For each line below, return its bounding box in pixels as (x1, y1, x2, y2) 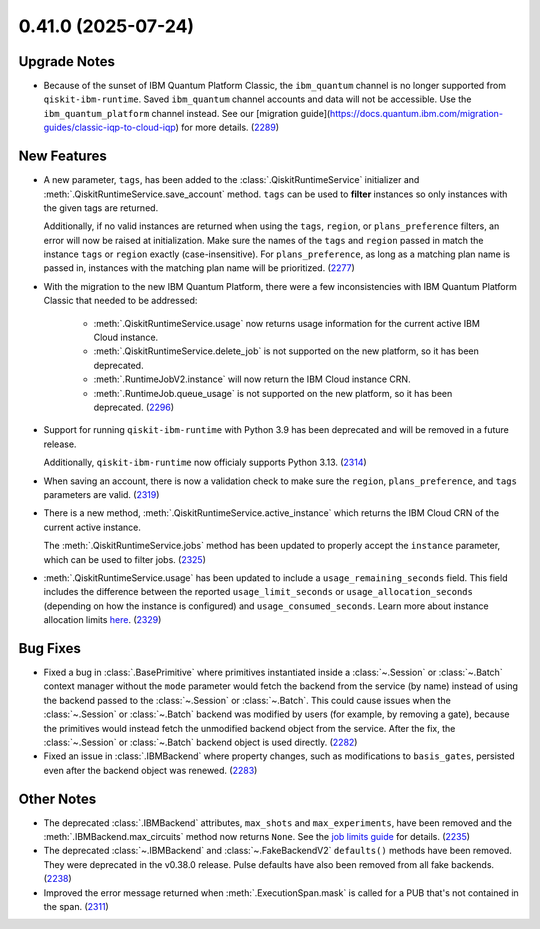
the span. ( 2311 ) (43, 900, 109, 912)
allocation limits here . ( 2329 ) (43, 614, 162, 626)
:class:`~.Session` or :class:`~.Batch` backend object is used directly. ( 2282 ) (43, 736, 358, 748)
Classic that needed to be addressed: (43, 295, 198, 307)
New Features (18, 148, 107, 165)
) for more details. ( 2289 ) (175, 121, 280, 134)
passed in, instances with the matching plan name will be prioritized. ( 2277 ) (43, 262, 355, 274)
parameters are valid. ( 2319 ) (43, 488, 160, 500)
